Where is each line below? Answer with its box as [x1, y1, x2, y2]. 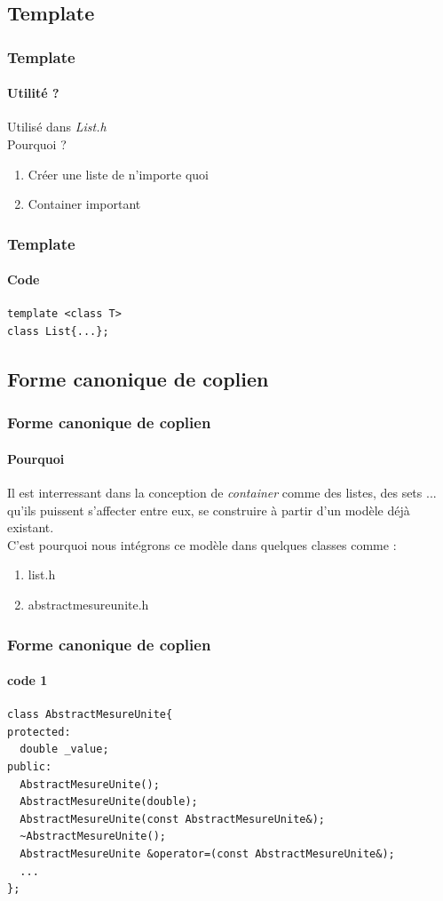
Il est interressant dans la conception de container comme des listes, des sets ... [7, 483, 437, 502]
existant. [7, 518, 54, 537]
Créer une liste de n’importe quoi [28, 164, 209, 183]
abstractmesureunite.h [28, 595, 149, 614]
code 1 [7, 671, 48, 690]
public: [7, 761, 52, 774]
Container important [28, 195, 141, 213]
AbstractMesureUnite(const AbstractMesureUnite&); [20, 812, 325, 825]
